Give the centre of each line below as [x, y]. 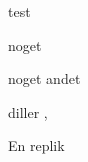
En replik [36, 145]
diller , [28, 111]
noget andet [44, 78]
